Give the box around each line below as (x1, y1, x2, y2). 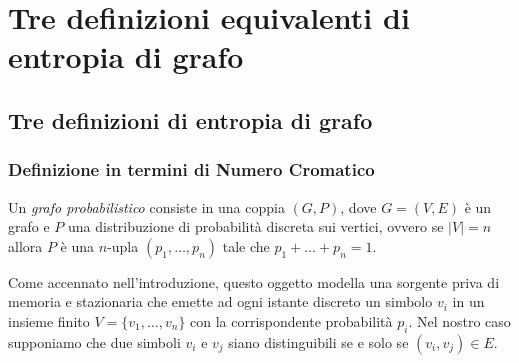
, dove (340, 196, 377, 217)
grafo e (8, 216, 50, 237)
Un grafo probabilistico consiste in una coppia (8, 196, 285, 217)
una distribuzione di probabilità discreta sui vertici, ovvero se (67, 216, 444, 237)
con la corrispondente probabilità (190, 310, 393, 331)
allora (8, 235, 43, 256)
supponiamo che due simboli (8, 331, 181, 352)
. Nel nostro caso (408, 310, 511, 331)
